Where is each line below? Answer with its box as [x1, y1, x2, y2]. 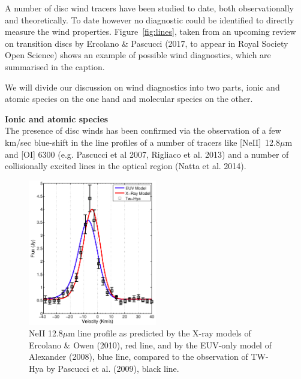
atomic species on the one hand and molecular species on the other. [5, 92, 253, 105]
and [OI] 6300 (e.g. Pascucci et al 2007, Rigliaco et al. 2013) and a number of [5, 148, 289, 160]
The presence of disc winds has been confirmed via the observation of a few [5, 124, 281, 137]
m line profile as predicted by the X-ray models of [68, 327, 251, 339]
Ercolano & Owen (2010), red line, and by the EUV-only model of [29, 338, 272, 351]
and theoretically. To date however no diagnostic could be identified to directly [5, 13, 294, 26]
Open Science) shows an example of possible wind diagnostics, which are [5, 49, 271, 61]
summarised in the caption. [5, 60, 105, 73]
